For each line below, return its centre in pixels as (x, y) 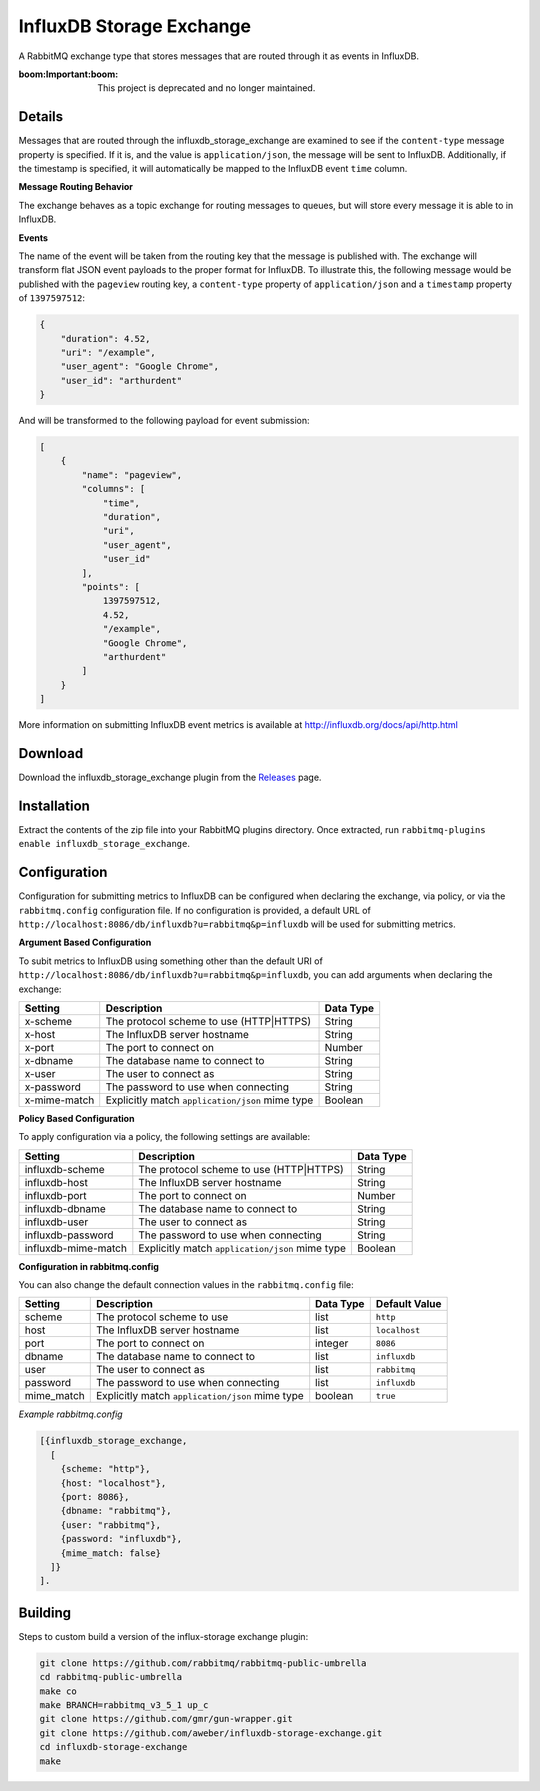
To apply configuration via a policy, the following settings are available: (164, 1137)
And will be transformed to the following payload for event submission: (164, 421)
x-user (40, 1073)
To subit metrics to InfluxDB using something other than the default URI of (171, 961)
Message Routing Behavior (76, 187)
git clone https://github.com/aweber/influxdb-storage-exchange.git (211, 1733)
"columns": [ (113, 489)
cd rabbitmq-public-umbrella (111, 1677)
